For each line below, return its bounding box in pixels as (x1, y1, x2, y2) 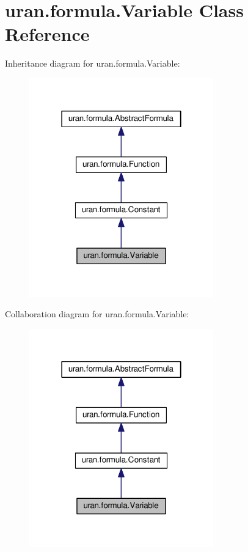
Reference (5, 21, 90, 46)
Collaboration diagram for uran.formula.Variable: (5, 307, 189, 320)
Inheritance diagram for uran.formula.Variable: (5, 57, 180, 70)
